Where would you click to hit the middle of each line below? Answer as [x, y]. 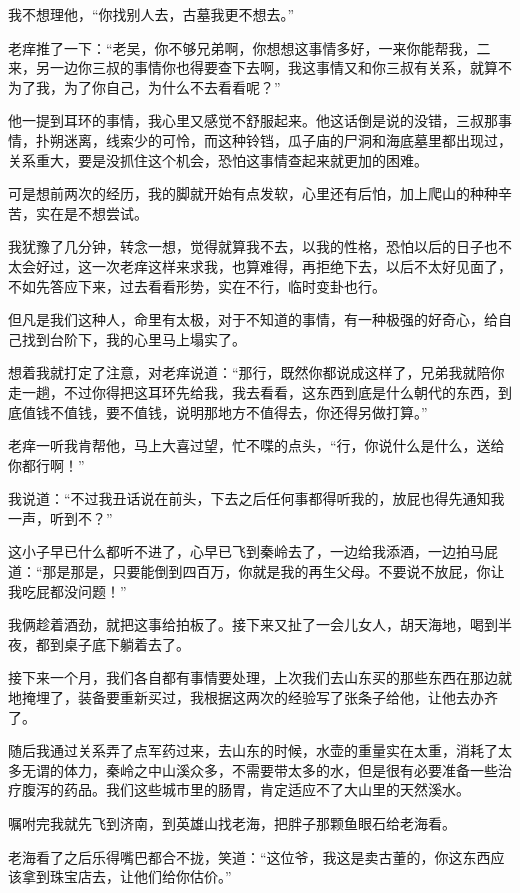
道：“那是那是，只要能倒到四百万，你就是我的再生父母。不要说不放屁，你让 [256, 571]
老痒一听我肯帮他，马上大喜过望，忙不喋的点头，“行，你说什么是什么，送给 [256, 445]
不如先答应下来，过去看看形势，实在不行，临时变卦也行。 [197, 285]
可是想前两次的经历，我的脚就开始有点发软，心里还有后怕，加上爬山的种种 [253, 193]
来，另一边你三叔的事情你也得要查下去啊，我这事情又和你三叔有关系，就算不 [260, 67]
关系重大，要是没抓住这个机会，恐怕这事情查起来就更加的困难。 [218, 159]
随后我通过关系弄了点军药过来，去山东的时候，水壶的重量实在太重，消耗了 [253, 750]
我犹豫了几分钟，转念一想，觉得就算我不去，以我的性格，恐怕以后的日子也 [253, 246]
